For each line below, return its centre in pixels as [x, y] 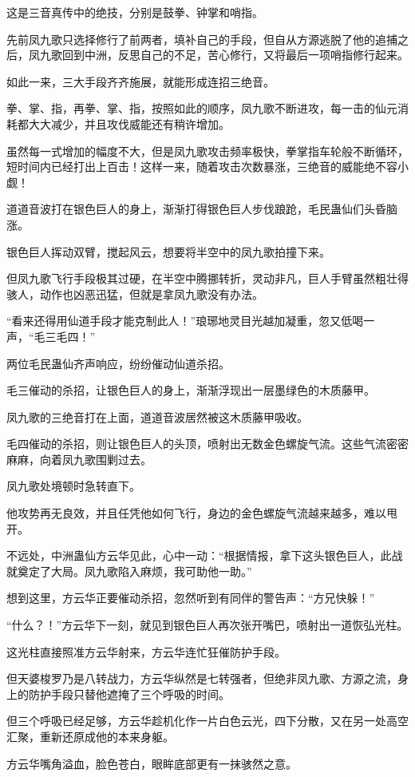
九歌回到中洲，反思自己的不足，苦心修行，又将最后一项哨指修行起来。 [224, 55]
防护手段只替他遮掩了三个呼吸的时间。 [129, 694]
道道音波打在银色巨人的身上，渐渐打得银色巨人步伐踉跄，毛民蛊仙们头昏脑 [202, 209]
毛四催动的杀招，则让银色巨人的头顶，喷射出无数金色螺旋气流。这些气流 [196, 444]
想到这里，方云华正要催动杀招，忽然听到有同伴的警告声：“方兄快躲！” [191, 598]
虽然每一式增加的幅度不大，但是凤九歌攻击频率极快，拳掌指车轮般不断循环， [207, 151]
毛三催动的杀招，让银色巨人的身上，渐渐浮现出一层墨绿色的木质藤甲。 [191, 390]
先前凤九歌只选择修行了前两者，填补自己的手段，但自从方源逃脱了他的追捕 [202, 39]
